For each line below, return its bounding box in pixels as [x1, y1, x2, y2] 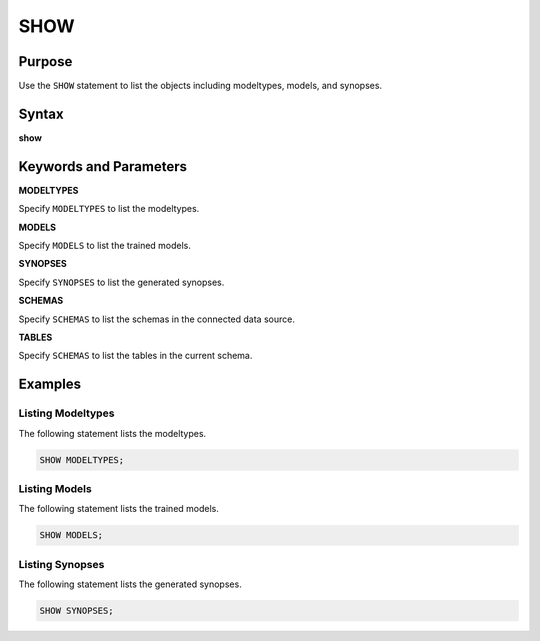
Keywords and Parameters [18, 158, 187, 175]
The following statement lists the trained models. [18, 503, 220, 515]
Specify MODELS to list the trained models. [18, 240, 192, 252]
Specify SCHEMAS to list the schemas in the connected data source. [18, 313, 295, 325]
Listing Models [18, 481, 92, 495]
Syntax [18, 105, 64, 122]
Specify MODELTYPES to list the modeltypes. [18, 203, 200, 215]
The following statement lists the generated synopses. [18, 578, 242, 590]
